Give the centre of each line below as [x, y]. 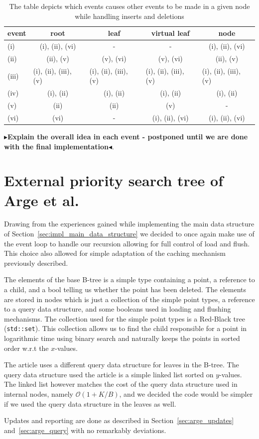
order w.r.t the [26, 348]
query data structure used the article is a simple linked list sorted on [109, 374]
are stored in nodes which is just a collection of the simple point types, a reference [129, 299]
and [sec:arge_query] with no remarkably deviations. [85, 430]
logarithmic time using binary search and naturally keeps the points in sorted [122, 338]
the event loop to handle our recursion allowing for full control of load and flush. [127, 243]
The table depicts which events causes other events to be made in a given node [129, 6]
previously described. [36, 263]
